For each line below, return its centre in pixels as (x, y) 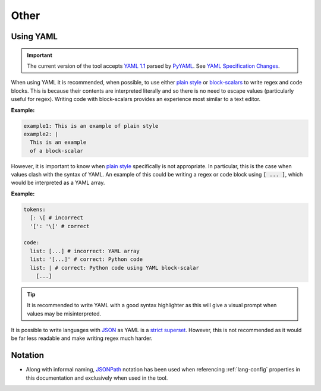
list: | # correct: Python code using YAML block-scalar (114, 268)
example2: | (41, 134)
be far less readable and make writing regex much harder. (82, 338)
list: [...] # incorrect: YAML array (85, 251)
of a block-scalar (56, 151)
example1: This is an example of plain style (91, 126)
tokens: (34, 209)
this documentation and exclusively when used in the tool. (97, 378)
